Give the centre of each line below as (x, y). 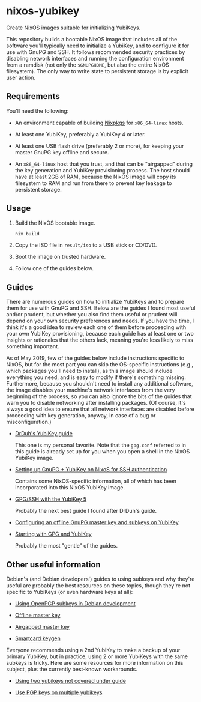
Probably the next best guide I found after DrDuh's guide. (86, 511)
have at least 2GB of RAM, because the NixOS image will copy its (95, 177)
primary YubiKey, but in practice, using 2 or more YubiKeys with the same (97, 656)
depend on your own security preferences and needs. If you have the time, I (100, 321)
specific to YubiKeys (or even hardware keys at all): (70, 592)
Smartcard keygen (38, 638)
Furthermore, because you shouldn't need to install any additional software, (100, 384)
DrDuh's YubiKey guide (44, 434)
